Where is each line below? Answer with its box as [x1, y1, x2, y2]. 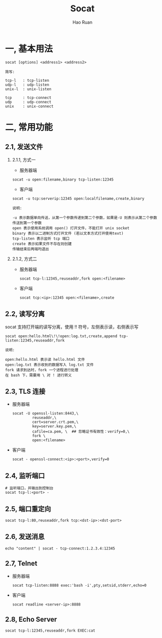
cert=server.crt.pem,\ [32, 419, 79, 425]
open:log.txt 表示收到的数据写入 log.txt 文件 [5, 362, 94, 367]
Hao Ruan [72, 19, 93, 25]
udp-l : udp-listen [5, 82, 50, 87]
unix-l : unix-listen [5, 87, 52, 92]
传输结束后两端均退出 [12, 247, 49, 252]
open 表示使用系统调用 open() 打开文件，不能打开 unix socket [12, 225, 130, 230]
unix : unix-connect [5, 104, 54, 109]
